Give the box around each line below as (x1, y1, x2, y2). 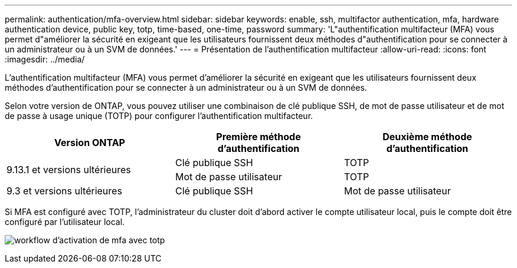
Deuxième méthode (382, 131, 472, 143)
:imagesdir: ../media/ (5, 54, 85, 64)
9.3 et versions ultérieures (6, 185, 122, 197)
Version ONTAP (54, 137, 125, 148)
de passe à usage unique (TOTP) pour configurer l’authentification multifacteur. (5, 111, 313, 121)
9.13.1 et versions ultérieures (6, 164, 131, 176)
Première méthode (216, 131, 301, 143)
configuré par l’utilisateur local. (5, 217, 125, 227)
